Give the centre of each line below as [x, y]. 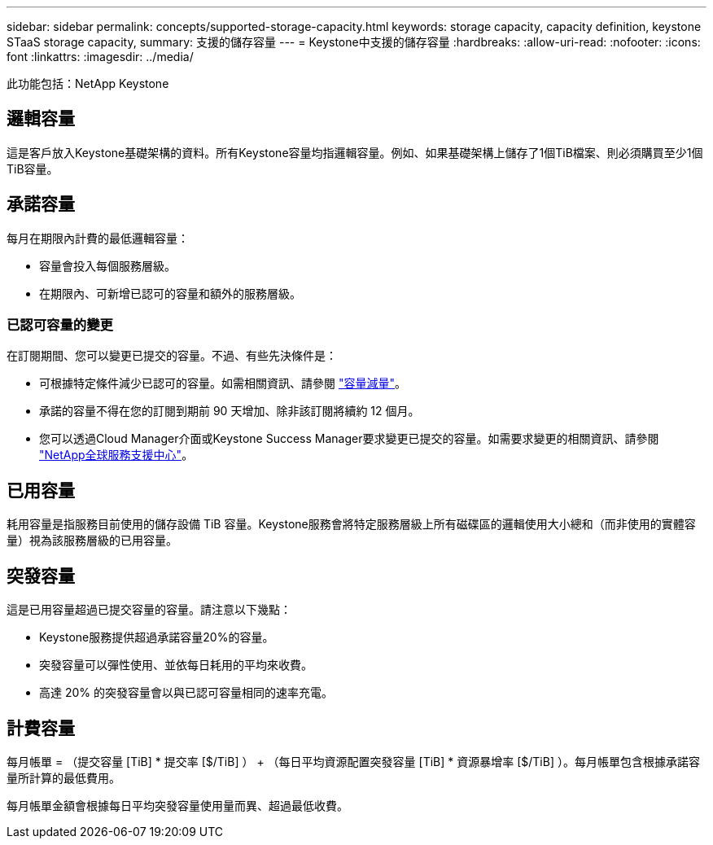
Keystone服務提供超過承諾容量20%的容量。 [157, 637]
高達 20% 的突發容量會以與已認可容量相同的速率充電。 [186, 693]
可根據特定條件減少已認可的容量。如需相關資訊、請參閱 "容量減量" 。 [223, 383]
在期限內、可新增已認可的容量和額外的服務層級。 [170, 293]
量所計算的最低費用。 [63, 777]
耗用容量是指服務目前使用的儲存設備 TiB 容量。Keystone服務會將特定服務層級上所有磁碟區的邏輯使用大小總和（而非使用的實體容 [351, 524]
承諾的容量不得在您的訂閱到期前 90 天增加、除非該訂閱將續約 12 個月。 [230, 411]
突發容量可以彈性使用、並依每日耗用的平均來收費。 [176, 665]
